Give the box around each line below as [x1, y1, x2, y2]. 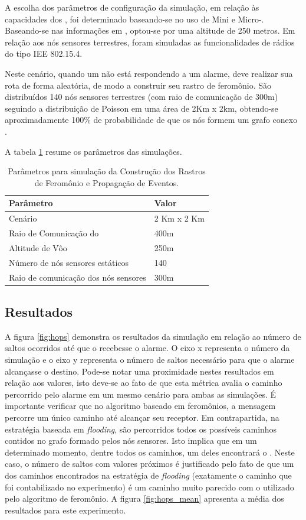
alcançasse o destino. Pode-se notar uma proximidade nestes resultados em [5, 365, 274, 377]
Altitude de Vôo [9, 241, 67, 253]
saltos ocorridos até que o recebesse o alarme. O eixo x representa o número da [5, 342, 290, 354]
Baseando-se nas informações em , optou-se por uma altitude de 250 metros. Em [5, 24, 295, 37]
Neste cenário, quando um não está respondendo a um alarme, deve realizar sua [5, 67, 293, 79]
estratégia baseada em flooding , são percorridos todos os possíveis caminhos [5, 422, 277, 435]
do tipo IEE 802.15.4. [5, 47, 83, 60]
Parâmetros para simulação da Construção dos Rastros [8, 165, 206, 177]
